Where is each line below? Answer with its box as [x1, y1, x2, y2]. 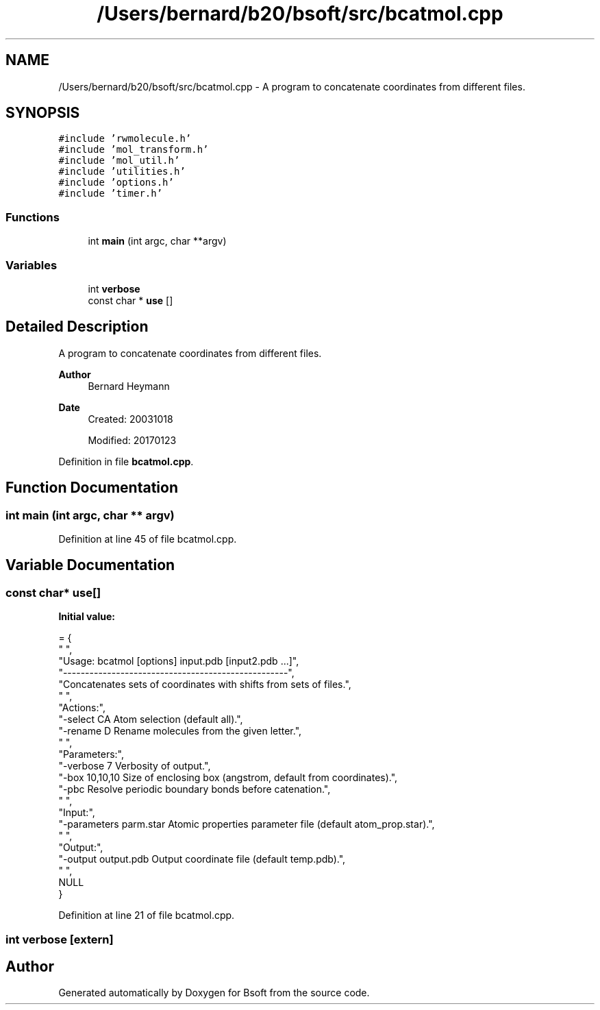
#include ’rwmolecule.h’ [58, 133, 192, 145]
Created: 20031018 [88, 412, 173, 425]
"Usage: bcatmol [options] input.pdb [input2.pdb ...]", [58, 655, 299, 667]
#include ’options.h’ [58, 177, 174, 188]
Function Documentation [5, 479, 178, 497]
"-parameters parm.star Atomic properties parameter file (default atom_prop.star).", [58, 818, 435, 830]
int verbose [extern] [5, 932, 114, 946]
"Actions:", [58, 702, 105, 714]
